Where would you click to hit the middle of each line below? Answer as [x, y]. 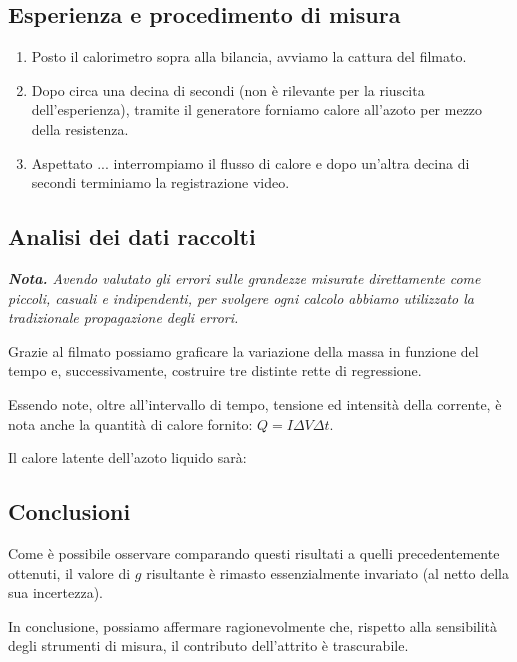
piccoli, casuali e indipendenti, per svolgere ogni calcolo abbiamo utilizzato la [241, 297]
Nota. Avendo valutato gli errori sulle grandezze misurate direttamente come [244, 277]
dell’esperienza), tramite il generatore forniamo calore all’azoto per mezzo [257, 109]
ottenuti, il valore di [69, 572]
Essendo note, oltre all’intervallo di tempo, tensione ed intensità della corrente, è [255, 403]
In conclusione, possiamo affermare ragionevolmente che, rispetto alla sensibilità [253, 625]
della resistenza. [80, 128]
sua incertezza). [55, 592]
